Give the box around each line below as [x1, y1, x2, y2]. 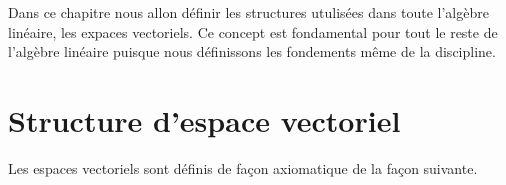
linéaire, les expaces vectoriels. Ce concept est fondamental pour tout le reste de [8, 21, 498, 42]
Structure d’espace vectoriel [8, 99, 401, 140]
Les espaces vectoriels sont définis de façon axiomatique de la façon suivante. [8, 157, 478, 178]
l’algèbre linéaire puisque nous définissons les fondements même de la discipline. [8, 41, 496, 62]
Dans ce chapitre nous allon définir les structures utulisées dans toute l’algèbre [8, 2, 489, 22]
